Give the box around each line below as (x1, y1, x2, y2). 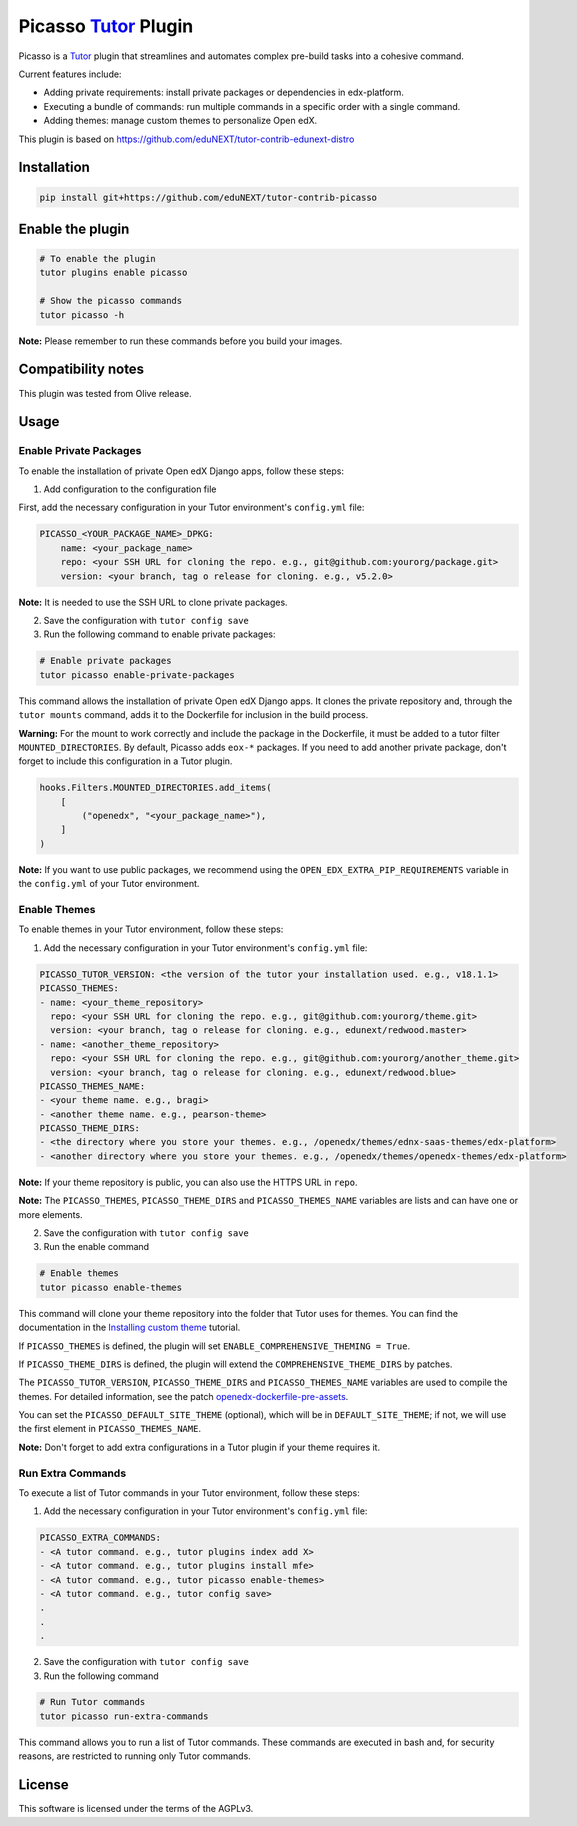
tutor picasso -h (39, 309, 125, 320)
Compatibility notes (18, 361, 145, 378)
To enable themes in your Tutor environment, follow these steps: (18, 923, 284, 935)
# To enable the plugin (39, 253, 157, 265)
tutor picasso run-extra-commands (39, 1710, 209, 1722)
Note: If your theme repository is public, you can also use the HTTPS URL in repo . (18, 1176, 359, 1188)
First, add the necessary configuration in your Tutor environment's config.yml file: (18, 501, 365, 514)
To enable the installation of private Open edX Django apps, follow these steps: (18, 465, 345, 477)
